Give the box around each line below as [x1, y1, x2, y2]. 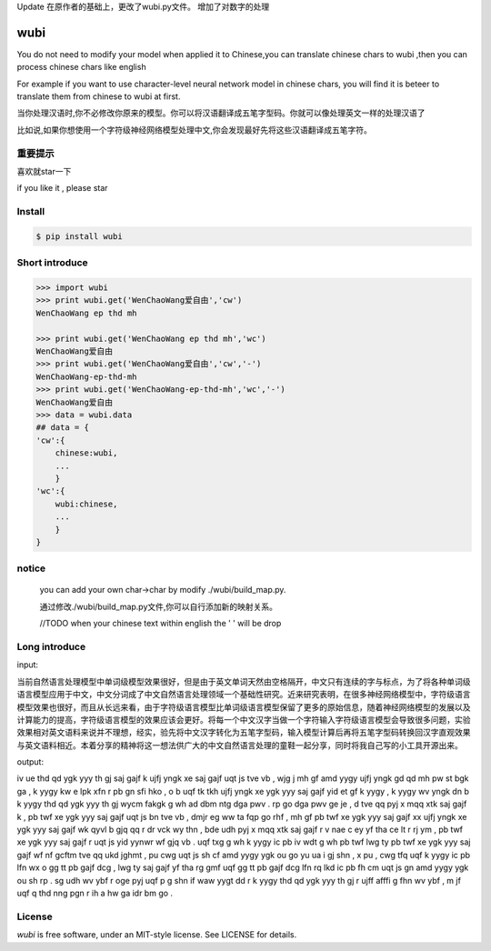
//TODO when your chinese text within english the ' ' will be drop [39, 618, 282, 629]
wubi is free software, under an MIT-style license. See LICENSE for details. [16, 929, 297, 940]
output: [16, 756, 45, 767]
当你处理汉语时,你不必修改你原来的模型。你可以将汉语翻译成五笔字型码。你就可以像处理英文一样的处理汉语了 [16, 107, 426, 118]
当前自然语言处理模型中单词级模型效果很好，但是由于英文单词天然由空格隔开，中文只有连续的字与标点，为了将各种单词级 [16, 676, 471, 686]
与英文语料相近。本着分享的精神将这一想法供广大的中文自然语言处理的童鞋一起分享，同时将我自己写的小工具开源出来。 [16, 739, 463, 750]
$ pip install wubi [35, 231, 123, 241]
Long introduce [16, 640, 86, 653]
